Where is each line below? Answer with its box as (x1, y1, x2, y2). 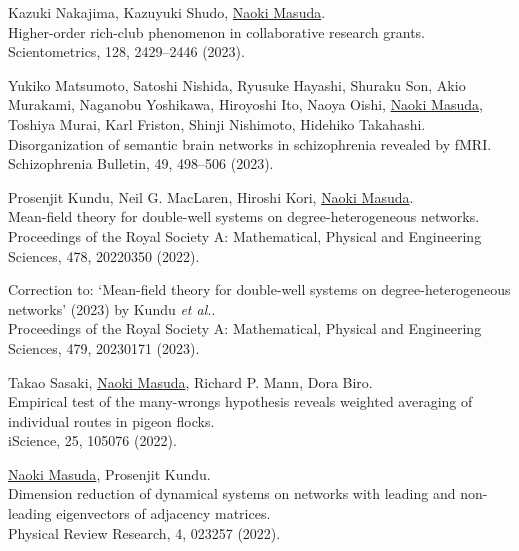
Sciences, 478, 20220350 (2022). (8, 245, 200, 266)
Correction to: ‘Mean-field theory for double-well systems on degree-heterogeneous (8, 279, 511, 300)
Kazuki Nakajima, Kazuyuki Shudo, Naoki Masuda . (8, 2, 326, 22)
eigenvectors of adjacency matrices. (56, 503, 271, 524)
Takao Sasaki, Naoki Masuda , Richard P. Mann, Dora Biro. (8, 371, 373, 392)
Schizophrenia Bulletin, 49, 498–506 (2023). (8, 153, 274, 174)
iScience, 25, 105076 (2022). (8, 430, 177, 451)
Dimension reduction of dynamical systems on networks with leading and (8, 483, 456, 504)
